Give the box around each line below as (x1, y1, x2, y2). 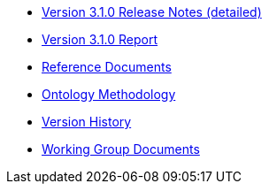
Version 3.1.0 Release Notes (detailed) (42, 4, 262, 19)
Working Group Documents (42, 141, 200, 157)
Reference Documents (42, 59, 172, 74)
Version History (42, 114, 132, 129)
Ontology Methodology (42, 87, 176, 102)
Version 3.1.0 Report (42, 32, 158, 47)
